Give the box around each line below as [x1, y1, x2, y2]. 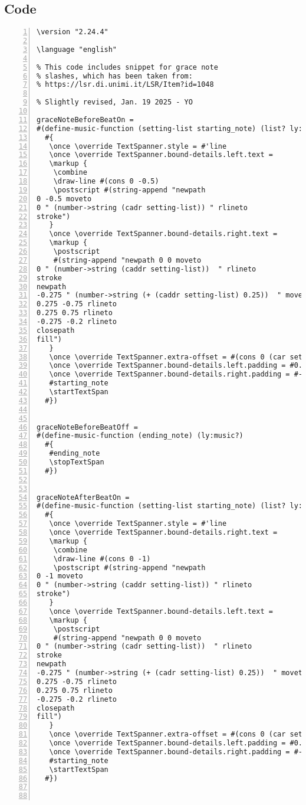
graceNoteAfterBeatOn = [37, 493, 130, 502]
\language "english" [37, 45, 117, 54]
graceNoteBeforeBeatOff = [37, 423, 138, 431]
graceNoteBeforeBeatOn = [37, 115, 134, 124]
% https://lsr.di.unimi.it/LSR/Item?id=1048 [37, 80, 214, 89]
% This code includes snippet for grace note [37, 63, 218, 71]
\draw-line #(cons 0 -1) [53, 554, 151, 563]
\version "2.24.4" [37, 28, 108, 37]
